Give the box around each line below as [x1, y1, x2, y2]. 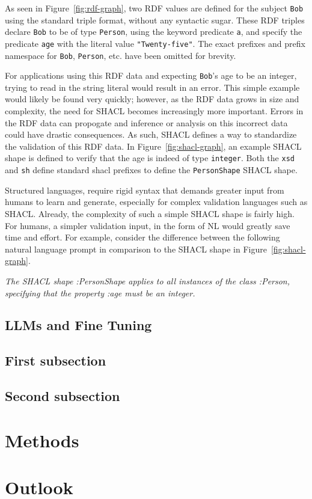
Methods [5, 427, 79, 452]
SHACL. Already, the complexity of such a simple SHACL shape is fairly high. [5, 207, 295, 219]
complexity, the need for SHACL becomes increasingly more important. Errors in [5, 105, 304, 117]
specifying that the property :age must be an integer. [5, 286, 195, 299]
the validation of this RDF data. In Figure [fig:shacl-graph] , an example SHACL [5, 139, 302, 152]
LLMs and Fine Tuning [5, 316, 152, 334]
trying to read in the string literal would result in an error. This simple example [5, 81, 300, 93]
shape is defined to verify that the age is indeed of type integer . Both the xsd [5, 152, 295, 164]
